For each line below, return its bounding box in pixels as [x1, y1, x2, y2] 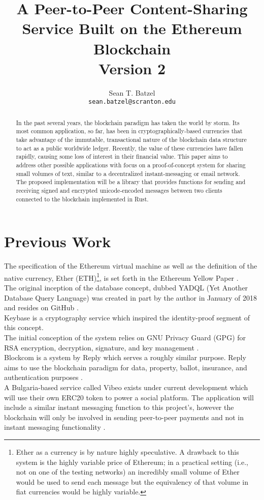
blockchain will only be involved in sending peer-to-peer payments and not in [4, 411, 244, 422]
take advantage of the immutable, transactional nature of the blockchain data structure [16, 135, 247, 144]
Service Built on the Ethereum [22, 18, 242, 39]
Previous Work [4, 231, 111, 252]
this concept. [4, 322, 44, 333]
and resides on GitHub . [4, 302, 79, 313]
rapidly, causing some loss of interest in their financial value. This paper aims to [16, 152, 228, 161]
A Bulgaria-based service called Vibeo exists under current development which [4, 382, 248, 393]
